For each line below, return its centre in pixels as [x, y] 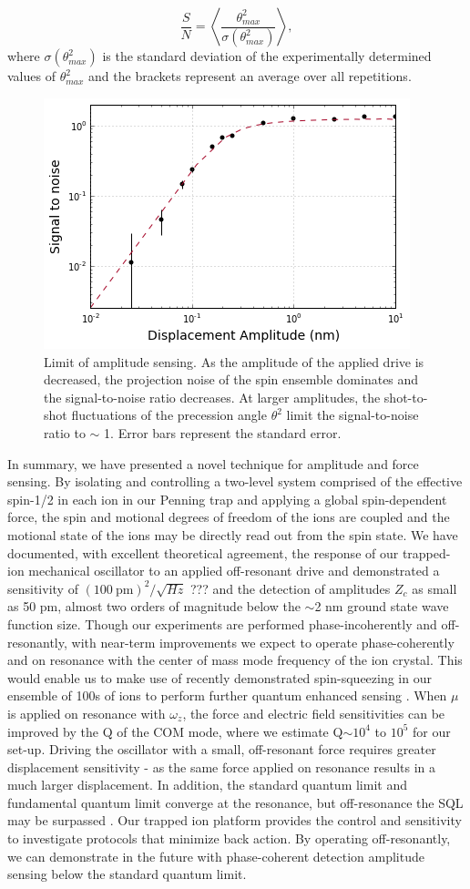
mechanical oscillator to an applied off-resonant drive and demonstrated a [234, 571]
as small [434, 588]
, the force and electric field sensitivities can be [314, 713]
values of [31, 76]
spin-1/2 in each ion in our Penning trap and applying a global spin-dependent [227, 499]
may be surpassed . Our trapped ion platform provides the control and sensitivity [235, 820]
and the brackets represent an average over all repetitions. [250, 76]
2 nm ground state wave [382, 606]
